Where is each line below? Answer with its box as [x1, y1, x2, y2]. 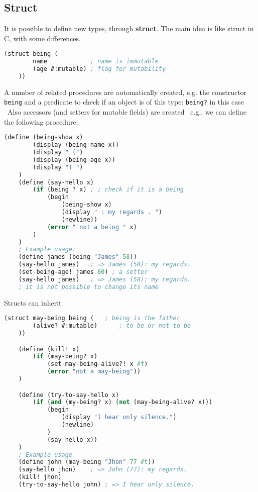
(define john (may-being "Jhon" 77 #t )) [18, 458, 155, 466]
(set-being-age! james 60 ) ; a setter [18, 268, 148, 276]
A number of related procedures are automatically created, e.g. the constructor [4, 86, 247, 97]
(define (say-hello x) [18, 178, 94, 186]
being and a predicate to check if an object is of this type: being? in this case [4, 96, 244, 107]
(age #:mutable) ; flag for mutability [33, 65, 166, 73]
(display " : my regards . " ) [61, 209, 163, 216]
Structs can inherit [4, 297, 62, 308]
